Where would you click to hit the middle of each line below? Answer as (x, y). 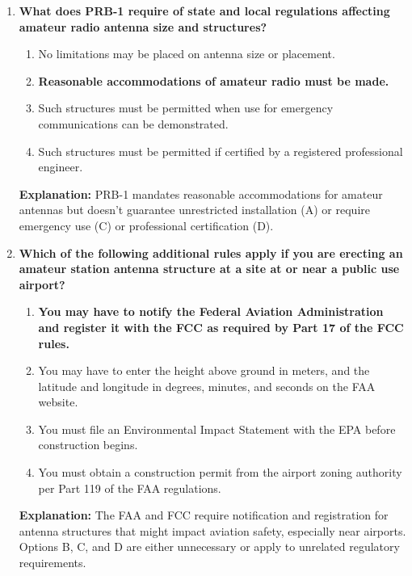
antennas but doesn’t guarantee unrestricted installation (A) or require (194, 210)
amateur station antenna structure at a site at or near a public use (209, 269)
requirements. (53, 563)
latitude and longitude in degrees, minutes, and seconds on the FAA (207, 386)
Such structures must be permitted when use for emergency (186, 108)
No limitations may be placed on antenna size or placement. (187, 54)
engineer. (61, 167)
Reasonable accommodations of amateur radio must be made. (214, 80)
